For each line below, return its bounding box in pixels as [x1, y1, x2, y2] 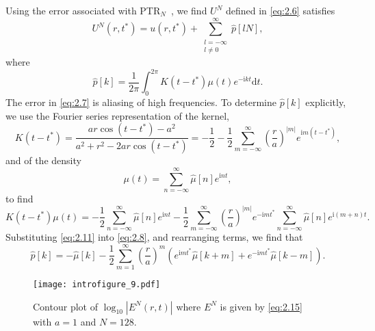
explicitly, [305, 95, 346, 109]
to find [5, 191, 34, 205]
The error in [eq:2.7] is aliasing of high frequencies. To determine [5, 95, 276, 109]
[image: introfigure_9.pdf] [33, 280, 161, 290]
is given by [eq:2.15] [220, 299, 302, 313]
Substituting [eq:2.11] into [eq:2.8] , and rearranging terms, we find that [5, 230, 303, 244]
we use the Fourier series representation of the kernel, [5, 108, 229, 122]
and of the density [5, 153, 81, 168]
